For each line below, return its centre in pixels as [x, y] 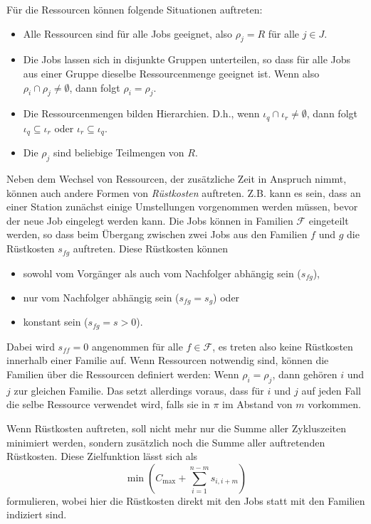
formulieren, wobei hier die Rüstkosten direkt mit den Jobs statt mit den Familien [186, 500]
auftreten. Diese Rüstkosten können [151, 248]
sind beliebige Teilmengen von [119, 153]
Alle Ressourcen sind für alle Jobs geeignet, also [128, 33]
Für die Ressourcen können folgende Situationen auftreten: [135, 9]
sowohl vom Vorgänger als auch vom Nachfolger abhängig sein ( [162, 273]
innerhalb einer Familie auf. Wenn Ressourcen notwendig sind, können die [168, 360]
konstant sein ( [56, 322]
